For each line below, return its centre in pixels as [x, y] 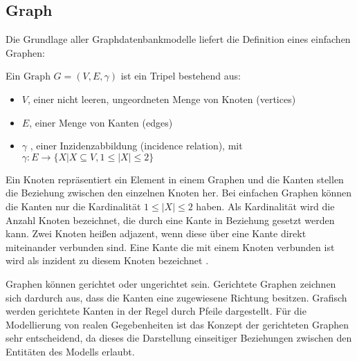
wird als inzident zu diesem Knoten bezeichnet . [107, 260]
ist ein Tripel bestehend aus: [181, 76]
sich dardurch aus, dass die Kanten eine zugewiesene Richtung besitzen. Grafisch [176, 297]
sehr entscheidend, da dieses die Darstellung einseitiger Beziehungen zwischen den [179, 338]
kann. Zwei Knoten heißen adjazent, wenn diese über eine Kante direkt [156, 233]
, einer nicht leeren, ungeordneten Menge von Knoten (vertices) [162, 99]
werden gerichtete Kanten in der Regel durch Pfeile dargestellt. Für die [156, 311]
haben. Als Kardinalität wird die [265, 206]
